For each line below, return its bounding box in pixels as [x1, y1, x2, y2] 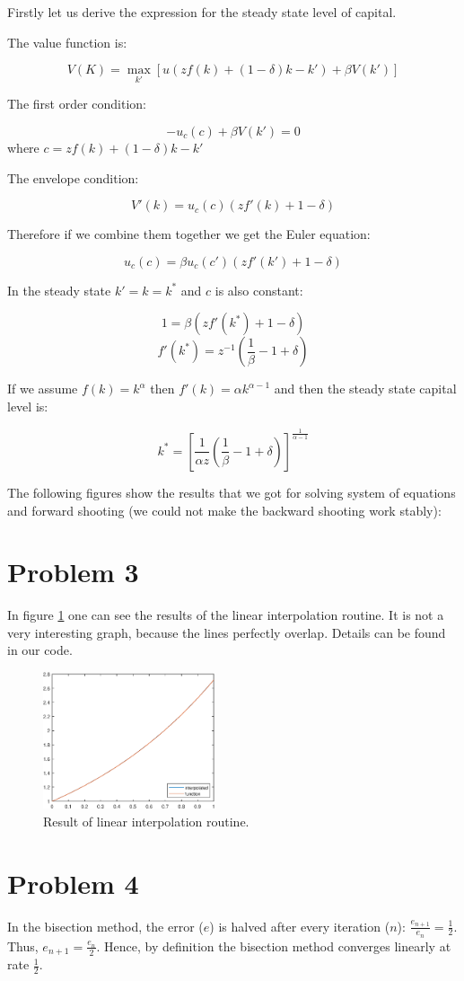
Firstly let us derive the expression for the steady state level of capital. [7, 3, 397, 21]
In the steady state [7, 280, 111, 299]
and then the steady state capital [274, 379, 457, 398]
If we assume [7, 379, 78, 398]
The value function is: [7, 32, 127, 51]
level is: [7, 396, 48, 415]
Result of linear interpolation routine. [43, 811, 250, 830]
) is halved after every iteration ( [209, 916, 390, 935]
